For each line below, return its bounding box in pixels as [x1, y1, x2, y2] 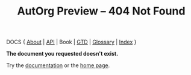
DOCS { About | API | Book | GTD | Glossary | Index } [6, 38, 137, 46]
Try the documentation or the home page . [6, 62, 110, 69]
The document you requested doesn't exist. [6, 50, 119, 57]
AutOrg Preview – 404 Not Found [17, 4, 186, 18]
